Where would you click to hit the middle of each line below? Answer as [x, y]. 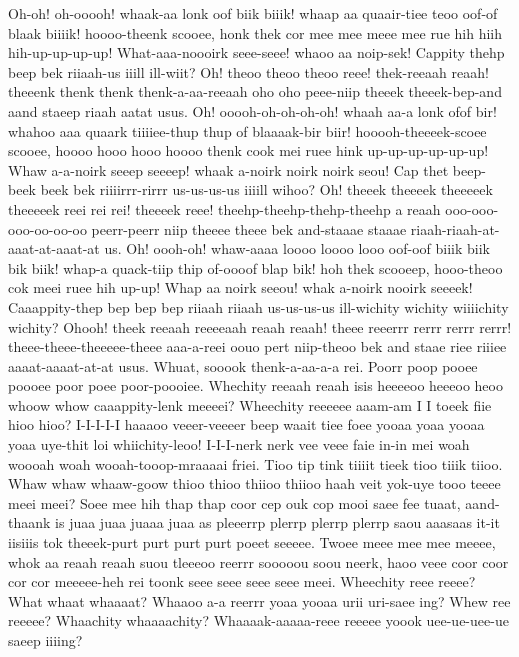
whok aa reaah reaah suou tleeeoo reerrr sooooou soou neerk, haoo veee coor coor [258, 561]
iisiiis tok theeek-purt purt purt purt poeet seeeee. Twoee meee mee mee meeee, [252, 542]
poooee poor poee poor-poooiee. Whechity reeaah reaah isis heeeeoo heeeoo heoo [255, 385]
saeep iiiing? [45, 640]
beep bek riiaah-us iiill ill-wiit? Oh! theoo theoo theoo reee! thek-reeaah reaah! [248, 71]
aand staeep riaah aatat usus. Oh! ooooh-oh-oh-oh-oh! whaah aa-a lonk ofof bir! [252, 110]
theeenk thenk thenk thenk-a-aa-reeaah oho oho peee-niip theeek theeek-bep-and [255, 91]
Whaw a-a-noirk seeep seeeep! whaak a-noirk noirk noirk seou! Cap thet [228, 169]
